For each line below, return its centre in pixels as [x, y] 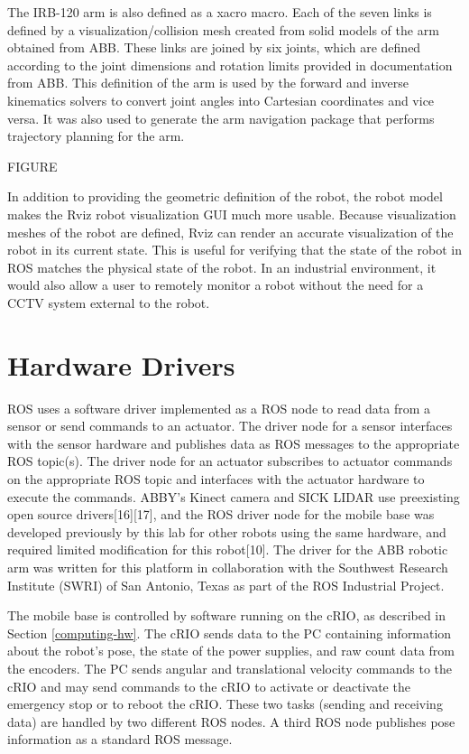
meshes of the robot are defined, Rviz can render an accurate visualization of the [230, 232]
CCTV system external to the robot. [109, 302]
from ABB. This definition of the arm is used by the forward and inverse [208, 83]
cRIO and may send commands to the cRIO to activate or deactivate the [209, 686]
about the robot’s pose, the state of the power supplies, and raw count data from [231, 651]
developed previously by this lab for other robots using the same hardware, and [227, 531]
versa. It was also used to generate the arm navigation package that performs [221, 118]
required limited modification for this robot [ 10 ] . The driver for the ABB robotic [228, 549]
